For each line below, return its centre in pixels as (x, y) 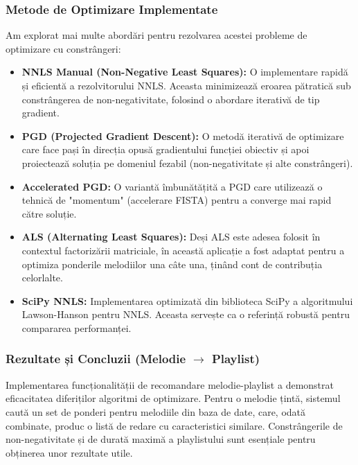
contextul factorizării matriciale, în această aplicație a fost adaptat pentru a (183, 250)
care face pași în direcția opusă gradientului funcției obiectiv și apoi (165, 149)
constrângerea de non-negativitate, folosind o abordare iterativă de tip (171, 99)
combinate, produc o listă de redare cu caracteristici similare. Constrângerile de (174, 425)
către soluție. (49, 213)
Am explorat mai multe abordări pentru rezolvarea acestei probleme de (156, 35)
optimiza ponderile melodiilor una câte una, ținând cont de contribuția (172, 264)
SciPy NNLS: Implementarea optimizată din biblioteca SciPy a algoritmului (187, 300)
